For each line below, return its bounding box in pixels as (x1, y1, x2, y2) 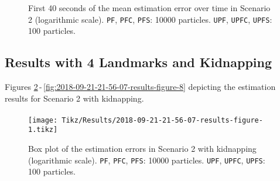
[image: (28, 116, 58, 124)
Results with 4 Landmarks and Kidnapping (5, 53, 272, 71)
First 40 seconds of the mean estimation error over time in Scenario (28, 2, 271, 13)
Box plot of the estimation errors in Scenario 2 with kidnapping (28, 142, 257, 155)
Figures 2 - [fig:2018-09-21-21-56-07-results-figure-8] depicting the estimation (5, 81, 276, 93)
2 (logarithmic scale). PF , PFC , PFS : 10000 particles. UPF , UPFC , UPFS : (28, 13, 272, 25)
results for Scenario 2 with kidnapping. (5, 92, 144, 104)
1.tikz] (28, 126, 58, 134)
